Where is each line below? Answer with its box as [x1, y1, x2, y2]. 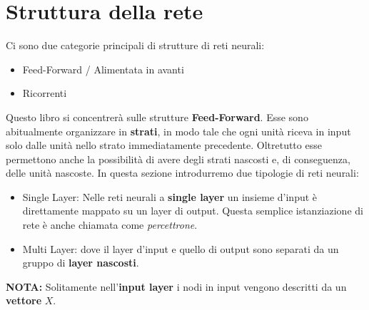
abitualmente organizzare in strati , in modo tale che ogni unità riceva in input [6, 123, 351, 138]
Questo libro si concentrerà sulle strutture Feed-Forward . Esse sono [6, 109, 308, 124]
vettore [6, 293, 42, 308]
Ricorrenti [22, 86, 67, 100]
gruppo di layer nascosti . [22, 255, 139, 270]
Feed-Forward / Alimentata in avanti [22, 61, 184, 76]
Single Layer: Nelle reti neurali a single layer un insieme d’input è [22, 189, 318, 204]
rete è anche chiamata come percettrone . [22, 217, 198, 232]
